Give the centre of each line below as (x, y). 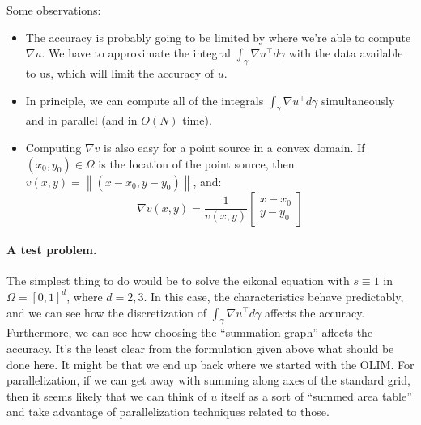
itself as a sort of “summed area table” (316, 395)
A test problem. (52, 250)
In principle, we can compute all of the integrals (145, 100)
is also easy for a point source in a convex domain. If (234, 147)
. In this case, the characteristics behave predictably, (274, 296)
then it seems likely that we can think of (107, 395)
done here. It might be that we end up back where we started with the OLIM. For (210, 364)
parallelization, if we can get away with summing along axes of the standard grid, (208, 380)
